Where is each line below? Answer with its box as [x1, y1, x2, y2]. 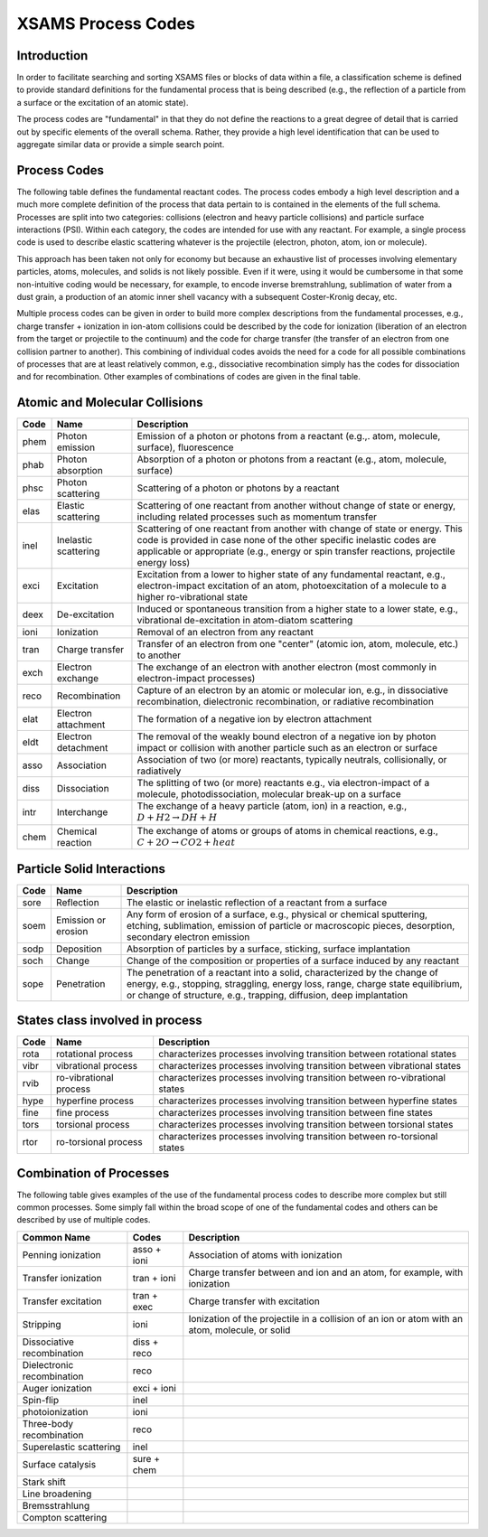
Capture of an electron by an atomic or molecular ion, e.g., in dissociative [136, 684, 449, 697]
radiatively [136, 764, 182, 777]
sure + [132, 1452, 160, 1465]
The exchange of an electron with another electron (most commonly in [136, 661, 437, 673]
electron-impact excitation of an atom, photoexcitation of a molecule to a [136, 579, 447, 592]
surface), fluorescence [136, 441, 234, 454]
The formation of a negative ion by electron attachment [136, 713, 372, 726]
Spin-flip [22, 1393, 59, 1406]
